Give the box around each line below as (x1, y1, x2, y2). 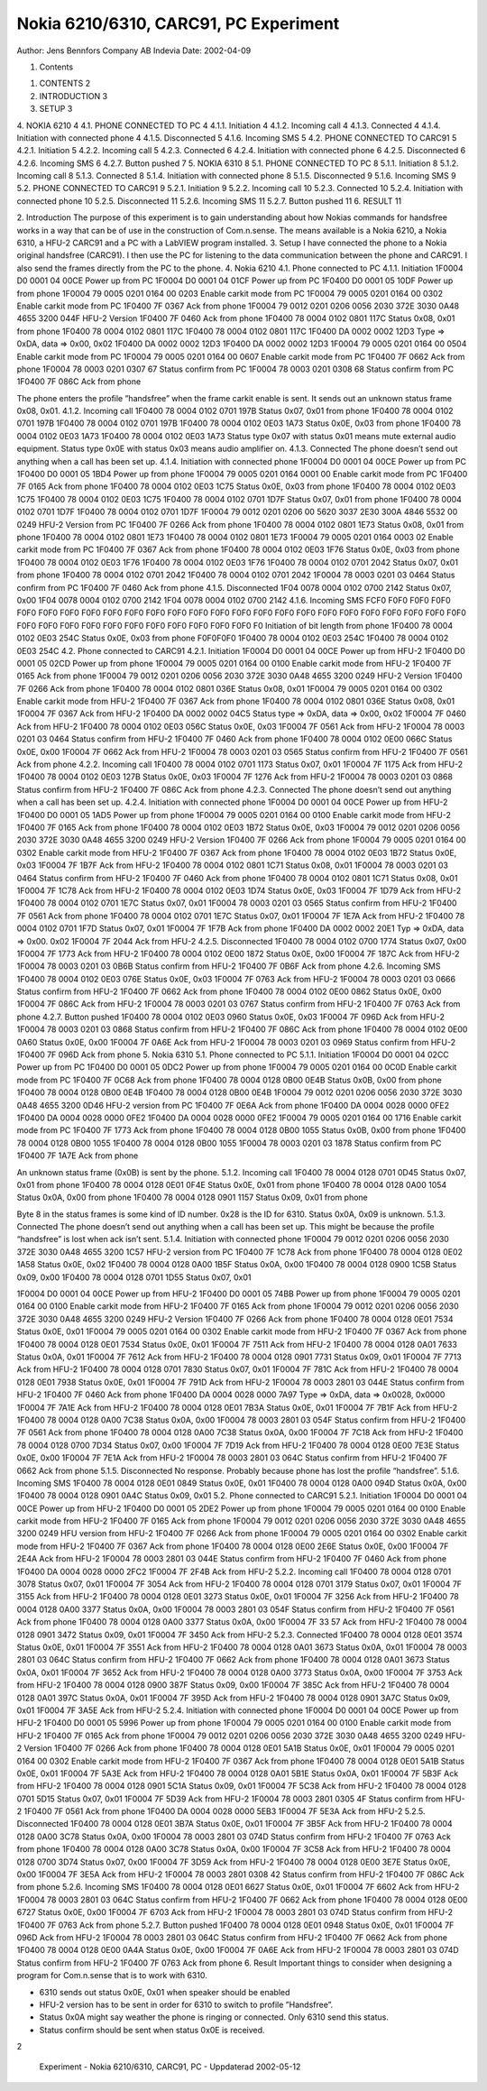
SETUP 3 (39, 104, 73, 115)
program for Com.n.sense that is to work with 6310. (16, 1970, 207, 1981)
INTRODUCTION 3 (39, 90, 108, 101)
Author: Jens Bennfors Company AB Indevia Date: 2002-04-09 (16, 45, 252, 56)
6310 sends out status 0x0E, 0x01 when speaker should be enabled (39, 1986, 290, 1997)
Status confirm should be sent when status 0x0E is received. (39, 2024, 265, 2035)
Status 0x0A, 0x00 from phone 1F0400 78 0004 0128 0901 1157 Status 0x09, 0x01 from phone (16, 1192, 369, 1203)
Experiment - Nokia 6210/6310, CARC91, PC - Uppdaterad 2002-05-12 (39, 2061, 301, 2072)
